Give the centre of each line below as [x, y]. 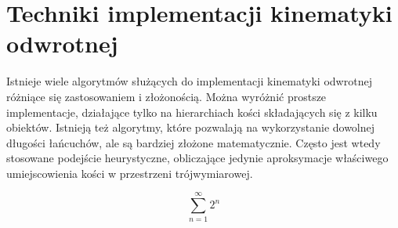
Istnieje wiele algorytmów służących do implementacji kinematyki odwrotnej [189, 81]
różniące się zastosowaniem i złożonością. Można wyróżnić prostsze [166, 96]
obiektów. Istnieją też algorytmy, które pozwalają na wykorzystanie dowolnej [191, 127]
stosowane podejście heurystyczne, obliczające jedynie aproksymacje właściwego [197, 158]
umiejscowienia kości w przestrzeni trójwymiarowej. [130, 173]
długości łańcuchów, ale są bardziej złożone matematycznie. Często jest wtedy [194, 142]
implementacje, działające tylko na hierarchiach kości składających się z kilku [192, 112]
